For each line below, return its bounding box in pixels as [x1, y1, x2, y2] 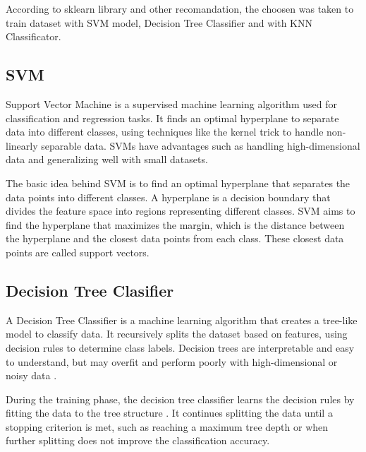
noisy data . [6, 368, 57, 383]
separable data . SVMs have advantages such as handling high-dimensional [41, 138, 360, 153]
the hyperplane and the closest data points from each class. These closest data [6, 231, 344, 246]
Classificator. [6, 29, 61, 44]
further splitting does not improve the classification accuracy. [6, 433, 270, 448]
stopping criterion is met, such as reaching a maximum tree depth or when [6, 419, 329, 434]
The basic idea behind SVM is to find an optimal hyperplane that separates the [6, 175, 350, 190]
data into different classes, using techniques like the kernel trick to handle [6, 124, 324, 139]
